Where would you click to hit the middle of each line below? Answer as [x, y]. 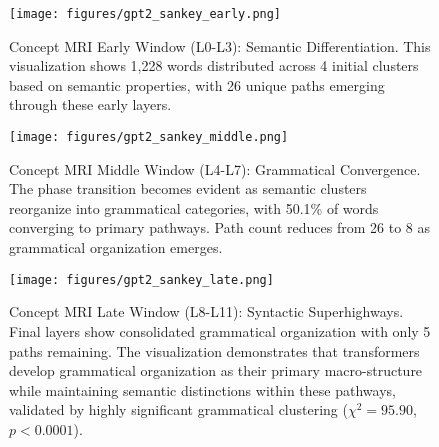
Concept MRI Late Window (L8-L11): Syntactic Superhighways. [206, 311]
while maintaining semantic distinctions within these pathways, [202, 389]
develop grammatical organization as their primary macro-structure [216, 370]
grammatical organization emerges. [116, 247]
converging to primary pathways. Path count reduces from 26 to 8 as [219, 227]
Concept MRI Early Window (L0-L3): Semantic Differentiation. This [220, 45]
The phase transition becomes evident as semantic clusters [188, 188]
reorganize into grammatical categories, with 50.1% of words [194, 207]
